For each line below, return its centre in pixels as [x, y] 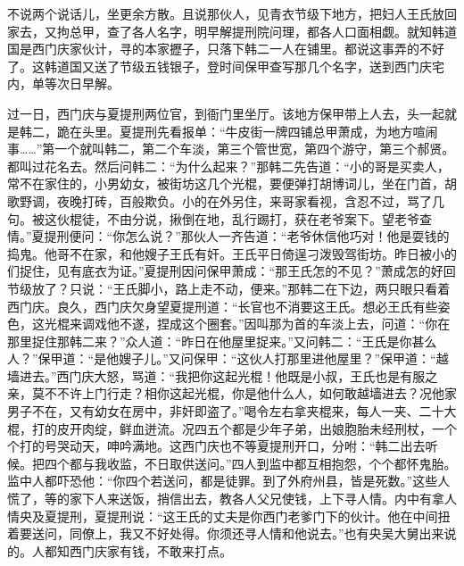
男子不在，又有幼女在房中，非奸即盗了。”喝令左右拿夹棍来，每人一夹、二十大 [232, 411]
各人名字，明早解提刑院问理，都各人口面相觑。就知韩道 [294, 31]
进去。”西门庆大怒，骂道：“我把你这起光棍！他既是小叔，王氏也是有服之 [228, 375]
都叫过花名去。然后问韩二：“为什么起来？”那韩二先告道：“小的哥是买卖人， [228, 166]
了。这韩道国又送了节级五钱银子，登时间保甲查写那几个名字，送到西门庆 [220, 66]
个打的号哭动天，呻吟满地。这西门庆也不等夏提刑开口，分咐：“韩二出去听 [223, 446]
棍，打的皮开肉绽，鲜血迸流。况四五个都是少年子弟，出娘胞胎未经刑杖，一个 [232, 428]
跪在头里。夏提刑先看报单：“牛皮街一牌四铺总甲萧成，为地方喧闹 [247, 131]
